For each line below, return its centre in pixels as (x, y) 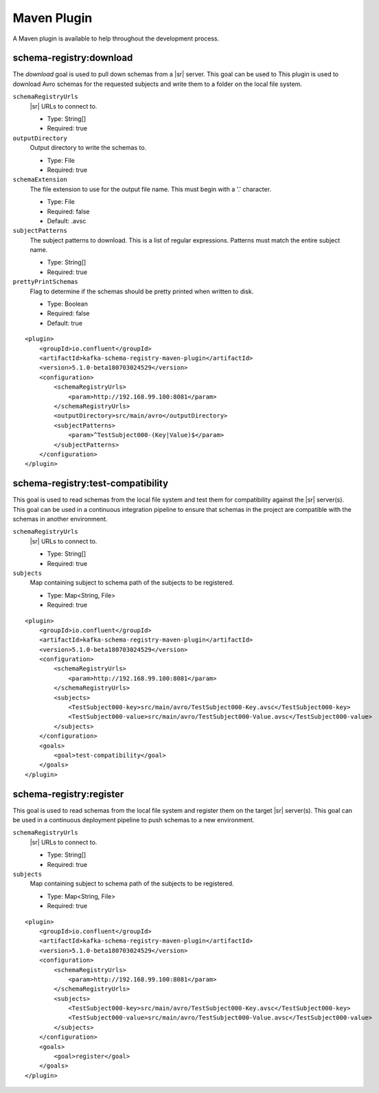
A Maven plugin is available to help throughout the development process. (116, 38)
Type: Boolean (68, 304)
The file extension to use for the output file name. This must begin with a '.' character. (150, 189)
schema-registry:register (68, 794)
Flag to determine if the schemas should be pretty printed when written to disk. (142, 291)
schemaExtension (40, 180)
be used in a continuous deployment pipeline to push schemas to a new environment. (134, 820)
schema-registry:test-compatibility (90, 483)
